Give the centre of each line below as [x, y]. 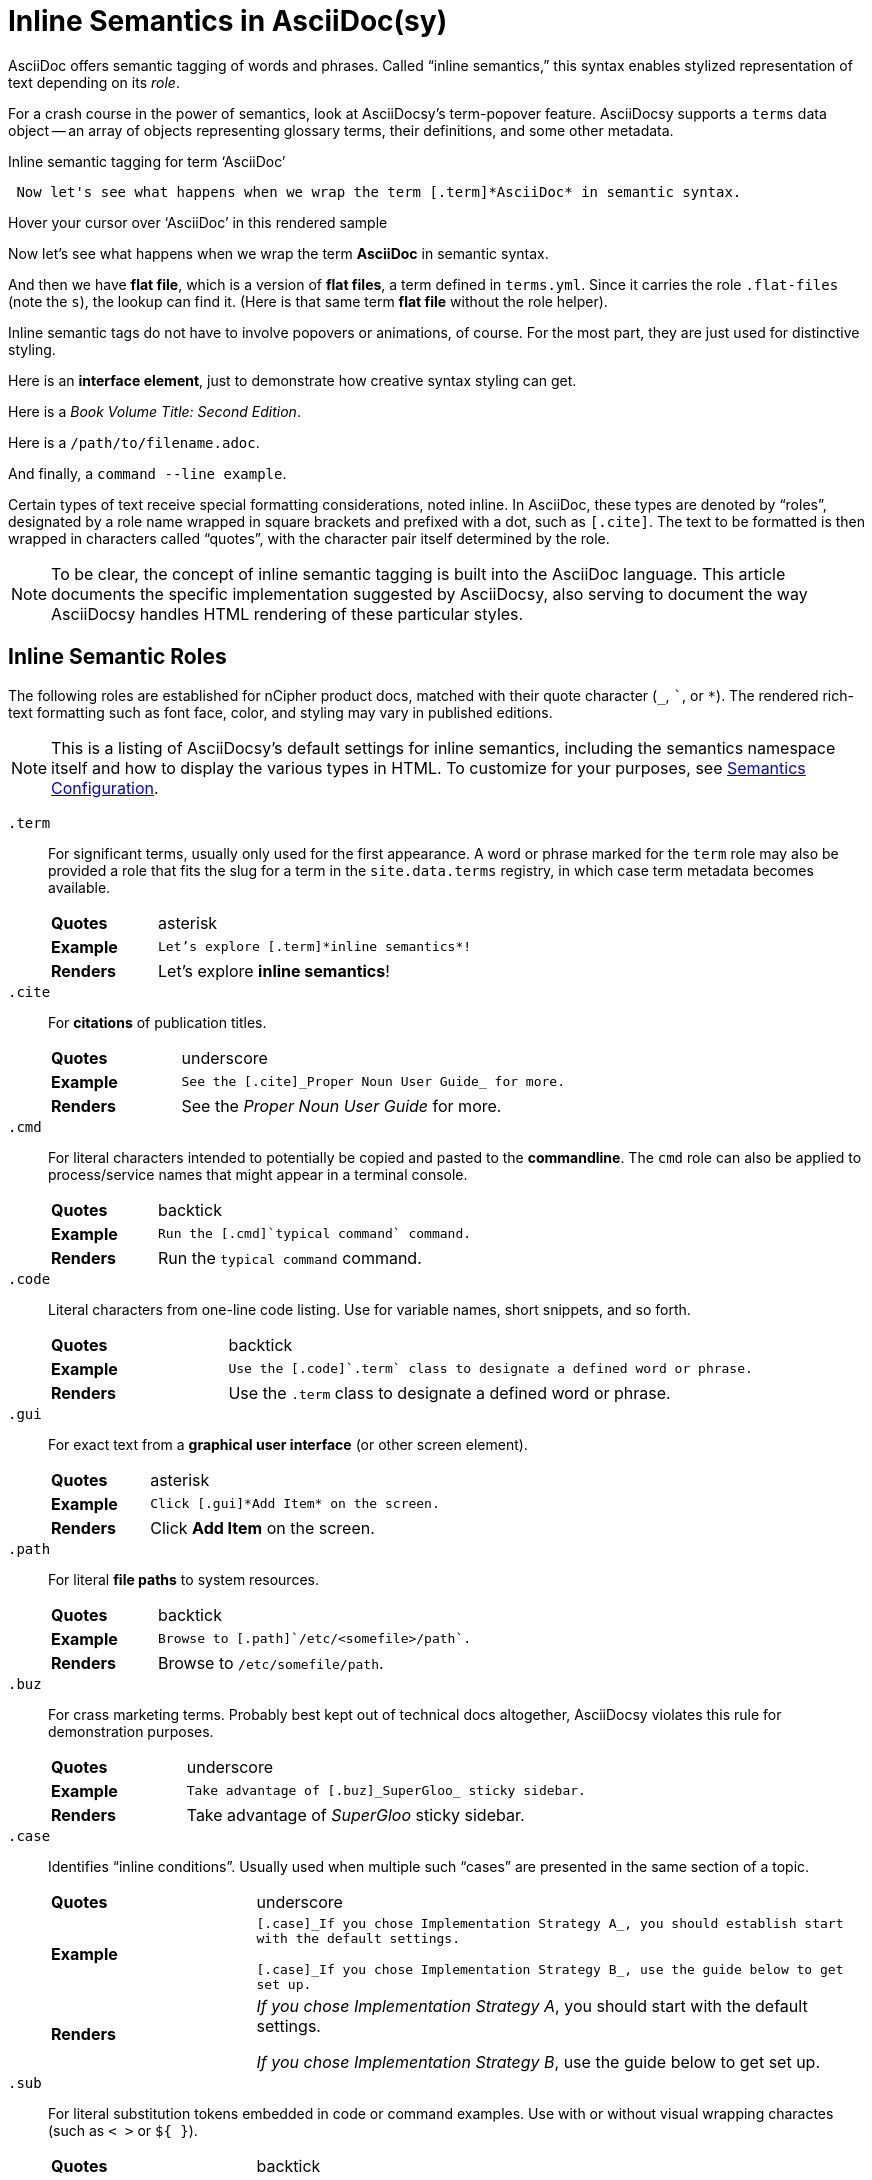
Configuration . [105, 787]
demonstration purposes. [131, 1731]
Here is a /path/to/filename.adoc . [134, 442]
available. [79, 887]
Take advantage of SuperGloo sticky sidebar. [355, 1814]
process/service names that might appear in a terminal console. [258, 1174]
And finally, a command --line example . [147, 473]
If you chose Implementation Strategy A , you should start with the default [532, 2005]
